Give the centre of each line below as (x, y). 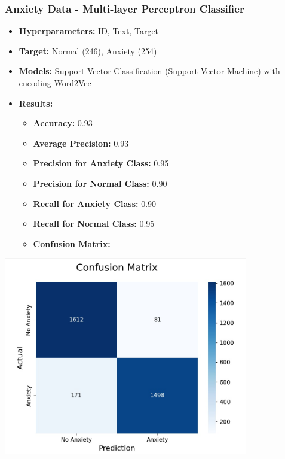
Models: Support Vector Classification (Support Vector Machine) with (149, 71)
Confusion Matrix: (72, 243)
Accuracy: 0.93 (63, 123)
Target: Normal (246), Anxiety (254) (88, 51)
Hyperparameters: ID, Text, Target (89, 31)
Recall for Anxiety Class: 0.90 (95, 203)
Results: (36, 103)
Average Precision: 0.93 (81, 143)
